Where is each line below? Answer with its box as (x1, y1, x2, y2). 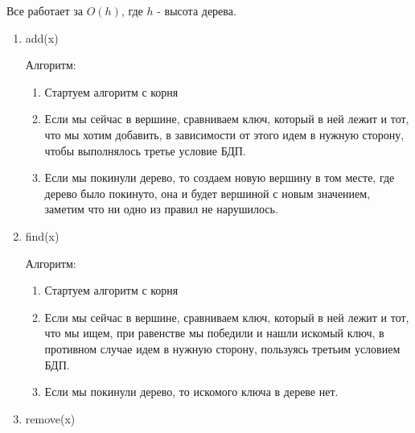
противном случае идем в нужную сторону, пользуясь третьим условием (44, 340, 401, 357)
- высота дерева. (157, 2, 236, 19)
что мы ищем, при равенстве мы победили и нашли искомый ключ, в (44, 324, 384, 341)
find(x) (25, 227, 60, 244)
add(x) (25, 29, 59, 46)
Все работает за (6, 2, 83, 19)
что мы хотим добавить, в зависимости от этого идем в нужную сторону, (44, 126, 405, 142)
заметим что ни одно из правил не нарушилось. (44, 200, 278, 217)
